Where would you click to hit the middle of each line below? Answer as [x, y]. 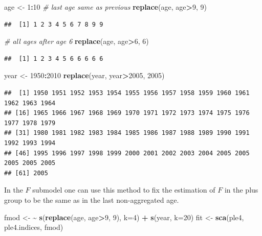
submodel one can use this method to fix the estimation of [124, 190]
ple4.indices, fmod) [34, 227]
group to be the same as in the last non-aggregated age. [92, 199]
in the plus [241, 190]
